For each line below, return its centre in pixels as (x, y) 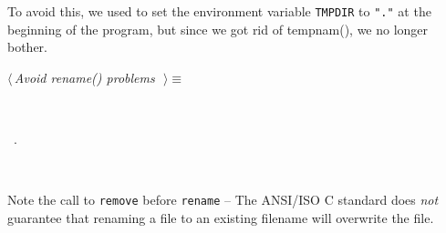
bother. (28, 47)
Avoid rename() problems (84, 77)
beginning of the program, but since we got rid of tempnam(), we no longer (218, 29)
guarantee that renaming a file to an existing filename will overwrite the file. (221, 217)
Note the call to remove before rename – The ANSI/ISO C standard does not (223, 200)
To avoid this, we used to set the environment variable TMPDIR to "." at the (219, 11)
